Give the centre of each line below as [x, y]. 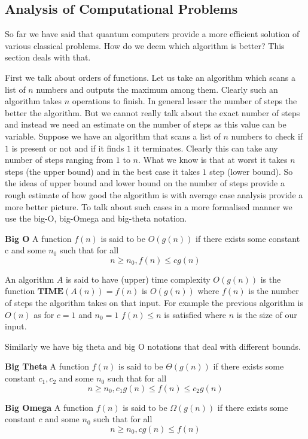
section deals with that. [48, 57]
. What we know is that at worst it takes [213, 160]
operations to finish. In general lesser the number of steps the [185, 101]
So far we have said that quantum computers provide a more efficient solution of [152, 34]
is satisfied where [195, 314]
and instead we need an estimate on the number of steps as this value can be [146, 124]
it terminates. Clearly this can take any [206, 148]
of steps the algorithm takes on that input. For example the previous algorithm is [154, 303]
